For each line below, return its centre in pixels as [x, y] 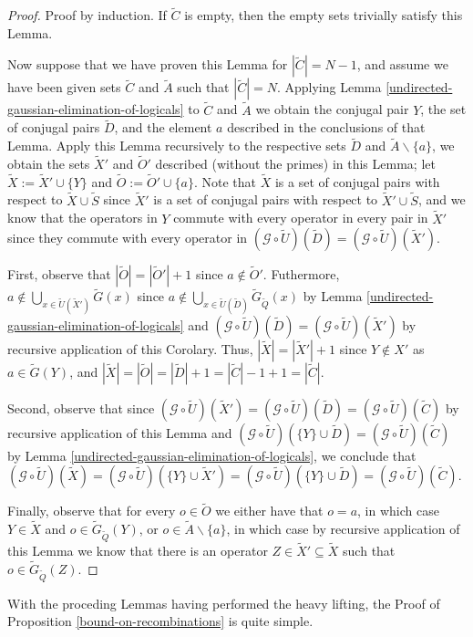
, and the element [163, 127]
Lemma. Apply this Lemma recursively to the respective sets [177, 146]
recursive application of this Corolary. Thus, [130, 348]
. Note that [225, 181]
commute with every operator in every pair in [301, 218]
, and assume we [402, 64]
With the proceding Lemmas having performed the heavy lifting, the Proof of [224, 603]
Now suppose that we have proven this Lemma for [148, 64]
